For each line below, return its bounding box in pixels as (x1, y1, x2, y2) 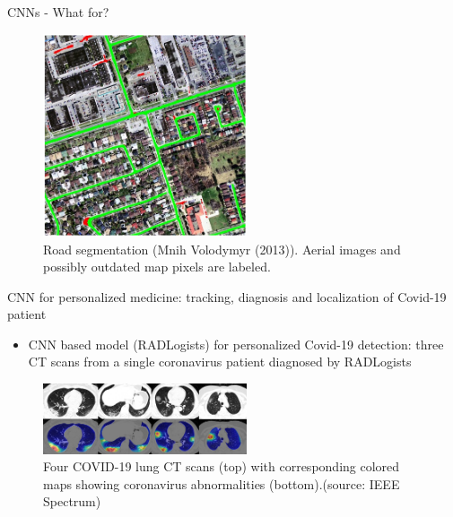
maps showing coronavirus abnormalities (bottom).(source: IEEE (43, 474, 400, 493)
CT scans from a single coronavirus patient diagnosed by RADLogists (28, 352, 412, 371)
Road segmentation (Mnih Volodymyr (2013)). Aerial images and (43, 239, 401, 258)
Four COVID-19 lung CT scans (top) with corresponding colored (43, 457, 400, 476)
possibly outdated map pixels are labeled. (43, 257, 271, 276)
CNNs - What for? (7, 3, 109, 21)
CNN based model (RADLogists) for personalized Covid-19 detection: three (28, 334, 444, 353)
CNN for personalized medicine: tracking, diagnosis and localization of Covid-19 (7, 287, 447, 306)
